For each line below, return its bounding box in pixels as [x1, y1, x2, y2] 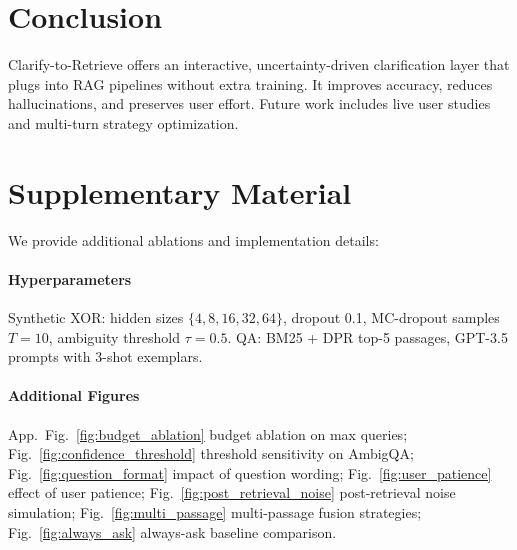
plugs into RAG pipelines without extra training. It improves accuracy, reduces [8, 73, 493, 94]
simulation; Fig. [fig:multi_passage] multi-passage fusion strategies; [8, 501, 422, 522]
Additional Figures [8, 385, 140, 406]
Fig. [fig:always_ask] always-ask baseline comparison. [8, 521, 337, 542]
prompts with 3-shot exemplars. [8, 346, 203, 367]
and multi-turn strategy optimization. [8, 112, 239, 133]
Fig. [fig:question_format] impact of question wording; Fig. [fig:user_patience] [8, 462, 492, 483]
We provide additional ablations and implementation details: [8, 229, 379, 250]
